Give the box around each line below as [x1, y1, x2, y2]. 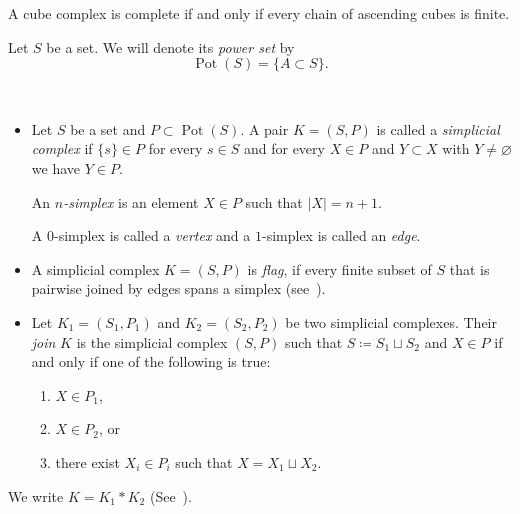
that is [449, 258, 490, 279]
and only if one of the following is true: [31, 351, 271, 372]
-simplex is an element [63, 191, 199, 212]
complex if [31, 138, 93, 159]
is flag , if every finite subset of [247, 258, 432, 279]
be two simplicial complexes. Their [285, 311, 497, 332]
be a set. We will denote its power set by [46, 36, 295, 57]
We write [8, 485, 64, 506]
